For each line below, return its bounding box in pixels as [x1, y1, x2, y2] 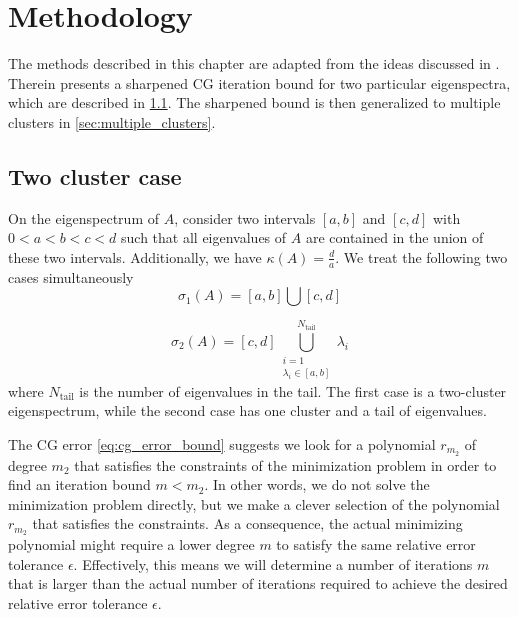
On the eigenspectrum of [8, 207, 160, 228]
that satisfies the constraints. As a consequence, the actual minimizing [32, 513, 463, 534]
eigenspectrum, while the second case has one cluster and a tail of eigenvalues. [8, 400, 487, 421]
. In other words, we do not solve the [204, 474, 430, 495]
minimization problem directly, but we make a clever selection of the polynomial [8, 493, 500, 514]
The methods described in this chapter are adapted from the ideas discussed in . [8, 53, 500, 74]
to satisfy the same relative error [276, 534, 476, 555]
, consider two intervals [174, 207, 316, 228]
